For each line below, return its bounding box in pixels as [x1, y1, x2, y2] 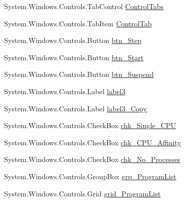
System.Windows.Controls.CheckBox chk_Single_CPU [4, 120, 176, 131]
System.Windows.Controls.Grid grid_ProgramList [4, 188, 161, 198]
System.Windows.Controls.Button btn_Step [4, 35, 142, 46]
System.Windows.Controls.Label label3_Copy [4, 103, 147, 113]
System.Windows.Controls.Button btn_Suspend [4, 69, 154, 79]
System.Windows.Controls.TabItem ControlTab [4, 18, 152, 28]
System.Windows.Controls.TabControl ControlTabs [4, 1, 164, 11]
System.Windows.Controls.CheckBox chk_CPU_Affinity [4, 137, 181, 147]
